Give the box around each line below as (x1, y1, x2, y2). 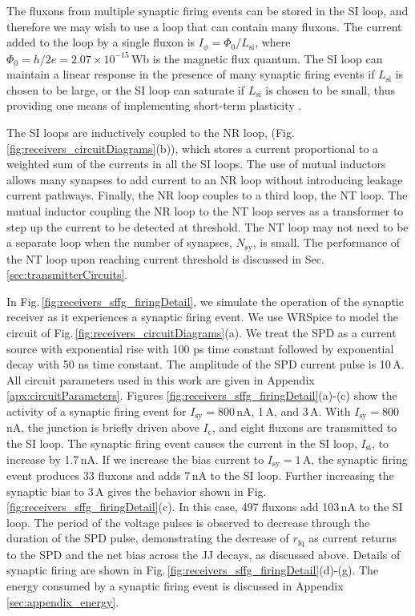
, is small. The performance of (252, 234, 401, 251)
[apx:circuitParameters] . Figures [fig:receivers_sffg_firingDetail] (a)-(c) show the (6, 387, 397, 404)
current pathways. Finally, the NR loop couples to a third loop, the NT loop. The (6, 187, 408, 203)
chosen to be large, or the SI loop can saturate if (6, 81, 244, 98)
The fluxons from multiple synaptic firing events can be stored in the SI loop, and (6, 2, 409, 18)
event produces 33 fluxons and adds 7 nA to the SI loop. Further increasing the (6, 467, 394, 484)
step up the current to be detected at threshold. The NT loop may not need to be (6, 218, 409, 235)
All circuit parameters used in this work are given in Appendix (6, 371, 315, 388)
